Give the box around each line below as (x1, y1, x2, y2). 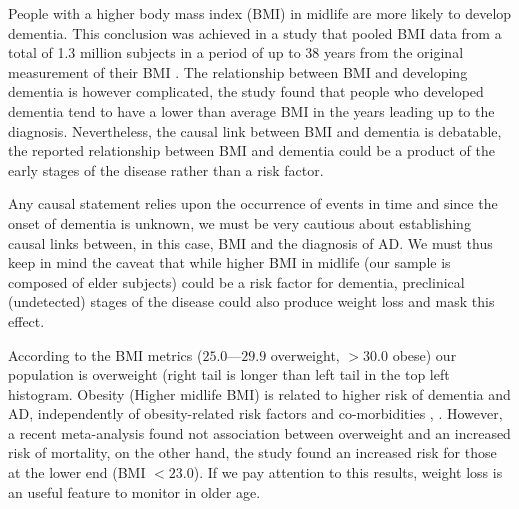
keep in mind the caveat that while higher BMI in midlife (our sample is (8, 252, 451, 273)
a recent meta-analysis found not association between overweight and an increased (8, 422, 511, 443)
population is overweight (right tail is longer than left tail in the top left (8, 364, 450, 385)
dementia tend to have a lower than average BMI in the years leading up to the (8, 100, 495, 121)
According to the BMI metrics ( (8, 344, 203, 365)
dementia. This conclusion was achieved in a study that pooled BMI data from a (8, 22, 502, 43)
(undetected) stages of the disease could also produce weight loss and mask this (8, 291, 495, 312)
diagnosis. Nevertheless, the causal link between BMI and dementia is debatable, (8, 120, 502, 141)
